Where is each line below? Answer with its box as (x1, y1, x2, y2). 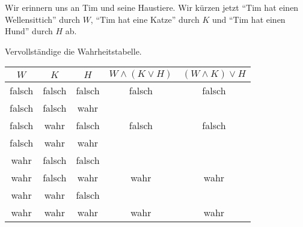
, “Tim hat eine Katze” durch (90, 13, 200, 25)
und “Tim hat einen (212, 13, 286, 25)
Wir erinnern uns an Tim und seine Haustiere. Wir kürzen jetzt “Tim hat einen (5, 1, 299, 13)
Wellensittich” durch (5, 13, 80, 25)
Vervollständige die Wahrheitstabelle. (5, 44, 142, 57)
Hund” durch (5, 25, 53, 37)
